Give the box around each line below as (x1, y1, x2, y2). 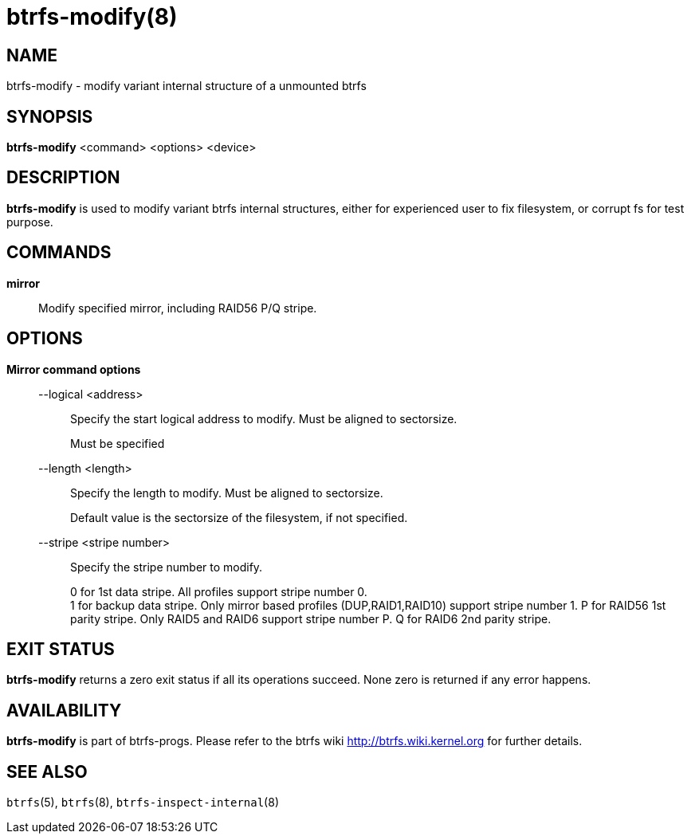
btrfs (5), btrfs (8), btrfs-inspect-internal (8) (6, 795, 279, 810)
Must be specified (70, 436, 165, 450)
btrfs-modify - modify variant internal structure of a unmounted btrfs (6, 79, 367, 93)
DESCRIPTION (6, 167, 120, 188)
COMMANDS (6, 242, 112, 263)
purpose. (6, 214, 53, 229)
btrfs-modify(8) (6, 3, 178, 30)
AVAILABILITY (6, 700, 122, 720)
